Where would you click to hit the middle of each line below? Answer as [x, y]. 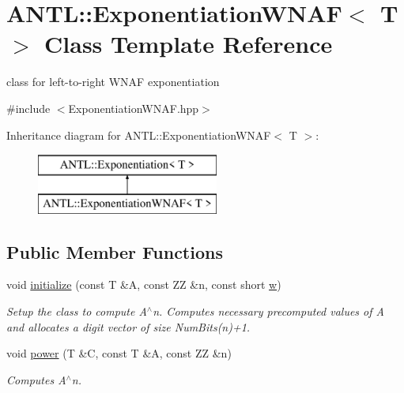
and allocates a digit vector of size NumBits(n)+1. [128, 326]
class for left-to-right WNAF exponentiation [113, 82]
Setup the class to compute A [77, 311]
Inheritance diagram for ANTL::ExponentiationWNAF [139, 135]
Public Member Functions [115, 251]
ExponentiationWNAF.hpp [134, 108]
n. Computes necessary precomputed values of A [268, 311]
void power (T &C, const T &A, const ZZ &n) [119, 353]
